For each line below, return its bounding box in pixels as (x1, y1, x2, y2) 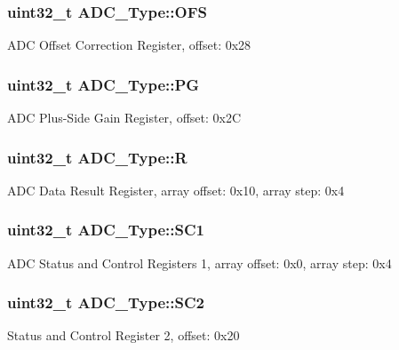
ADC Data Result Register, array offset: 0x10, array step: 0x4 (7, 180, 345, 199)
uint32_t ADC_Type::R (7, 146, 188, 168)
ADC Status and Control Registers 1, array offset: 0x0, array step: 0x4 (7, 253, 392, 272)
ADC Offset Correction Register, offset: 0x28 (7, 36, 251, 54)
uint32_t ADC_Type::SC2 (7, 291, 204, 314)
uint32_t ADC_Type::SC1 (7, 219, 204, 241)
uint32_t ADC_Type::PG (7, 73, 200, 95)
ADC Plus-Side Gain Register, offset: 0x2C (7, 108, 242, 127)
